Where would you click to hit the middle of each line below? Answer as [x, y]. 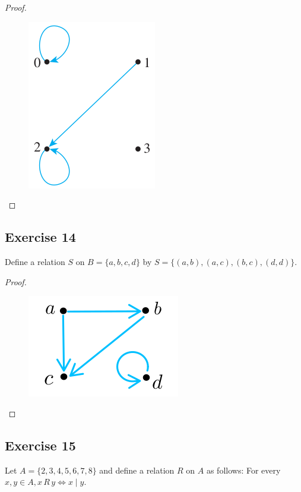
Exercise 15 [40, 445]
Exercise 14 [40, 237]
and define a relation [137, 470]
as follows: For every [243, 470]
